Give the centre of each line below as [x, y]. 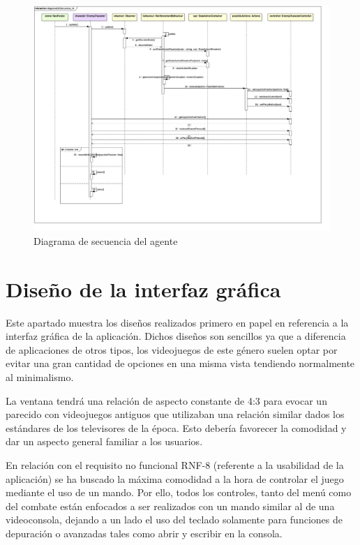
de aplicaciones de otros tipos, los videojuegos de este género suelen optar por [172, 349]
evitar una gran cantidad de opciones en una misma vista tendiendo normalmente [180, 363]
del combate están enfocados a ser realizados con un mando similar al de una [170, 506]
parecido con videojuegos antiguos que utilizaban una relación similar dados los [175, 414]
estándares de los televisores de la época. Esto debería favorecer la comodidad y [176, 427]
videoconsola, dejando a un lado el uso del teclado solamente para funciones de [174, 520]
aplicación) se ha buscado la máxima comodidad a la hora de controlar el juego [175, 478]
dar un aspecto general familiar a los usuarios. [104, 441]
